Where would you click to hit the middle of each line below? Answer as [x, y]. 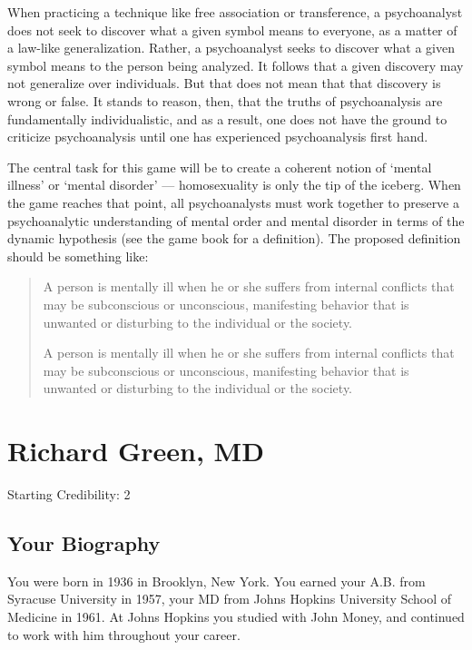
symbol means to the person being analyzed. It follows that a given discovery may [236, 65]
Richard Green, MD [136, 451]
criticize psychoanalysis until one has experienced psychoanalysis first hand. [218, 137]
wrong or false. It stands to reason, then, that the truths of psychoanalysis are [225, 100]
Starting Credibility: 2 [69, 494]
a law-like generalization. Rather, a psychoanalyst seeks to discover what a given [231, 48]
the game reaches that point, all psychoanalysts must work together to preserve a [233, 202]
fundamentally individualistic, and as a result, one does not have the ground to [227, 118]
